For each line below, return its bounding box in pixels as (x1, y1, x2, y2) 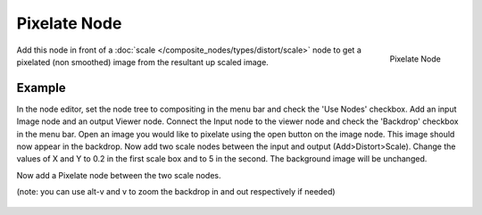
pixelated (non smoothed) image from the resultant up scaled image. (16, 56, 270, 67)
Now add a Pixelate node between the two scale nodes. (16, 170, 222, 180)
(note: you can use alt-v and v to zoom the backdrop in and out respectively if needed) (16, 186, 336, 197)
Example (16, 80, 66, 95)
